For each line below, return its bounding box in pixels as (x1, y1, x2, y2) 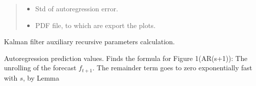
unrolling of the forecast (4, 62, 77, 73)
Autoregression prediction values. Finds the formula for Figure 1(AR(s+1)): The (4, 53, 248, 63)
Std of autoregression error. (35, 3, 118, 13)
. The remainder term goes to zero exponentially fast (92, 62, 253, 73)
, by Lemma (23, 72, 59, 83)
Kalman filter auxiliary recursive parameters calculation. (4, 36, 175, 47)
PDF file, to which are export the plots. (35, 20, 156, 30)
